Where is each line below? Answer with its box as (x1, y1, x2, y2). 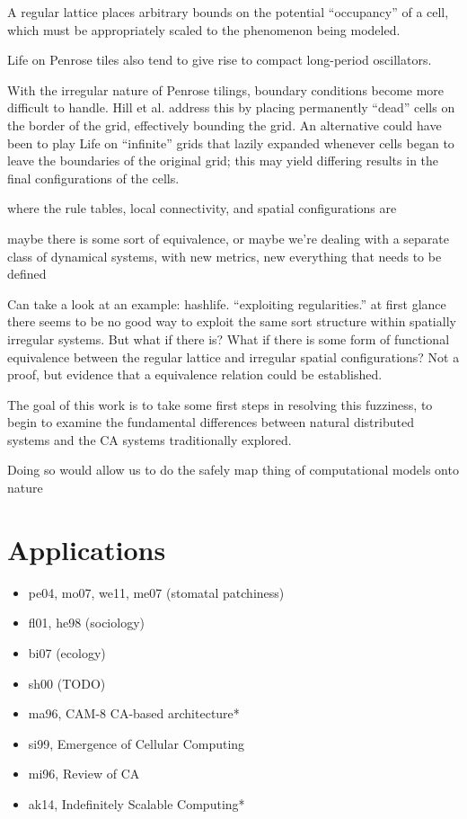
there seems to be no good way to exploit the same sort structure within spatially (7, 312, 456, 331)
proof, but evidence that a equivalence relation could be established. (7, 365, 383, 384)
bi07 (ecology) (28, 643, 106, 662)
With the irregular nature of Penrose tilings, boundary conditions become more (7, 80, 445, 99)
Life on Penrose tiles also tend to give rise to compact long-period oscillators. (7, 50, 432, 69)
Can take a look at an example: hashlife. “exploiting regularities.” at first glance (7, 294, 446, 313)
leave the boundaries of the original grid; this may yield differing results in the (7, 151, 439, 170)
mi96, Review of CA (28, 764, 140, 783)
